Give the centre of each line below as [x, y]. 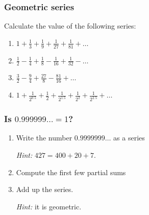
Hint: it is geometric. [49, 206]
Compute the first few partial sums [71, 172]
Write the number [44, 138]
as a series [129, 138]
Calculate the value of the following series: [70, 26]
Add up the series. [45, 189]
